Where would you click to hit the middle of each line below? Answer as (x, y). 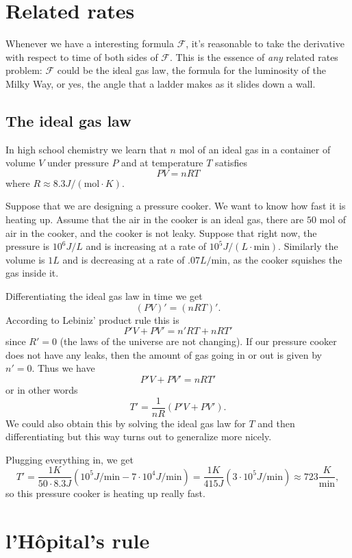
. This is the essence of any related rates (254, 56)
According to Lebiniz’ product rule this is (92, 319)
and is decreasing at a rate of (124, 259)
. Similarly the (308, 246)
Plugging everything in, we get (70, 459)
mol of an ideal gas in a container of (255, 149)
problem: (24, 70)
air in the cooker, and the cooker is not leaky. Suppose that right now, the (161, 232)
